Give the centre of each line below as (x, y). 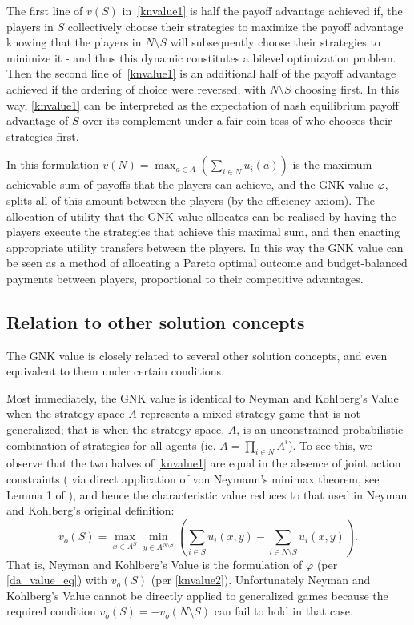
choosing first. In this (347, 88)
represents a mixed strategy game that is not (250, 413)
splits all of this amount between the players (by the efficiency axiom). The (191, 200)
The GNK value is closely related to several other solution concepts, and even (197, 355)
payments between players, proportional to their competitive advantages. (185, 278)
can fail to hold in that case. (283, 611)
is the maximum (332, 164)
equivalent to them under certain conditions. (116, 371)
